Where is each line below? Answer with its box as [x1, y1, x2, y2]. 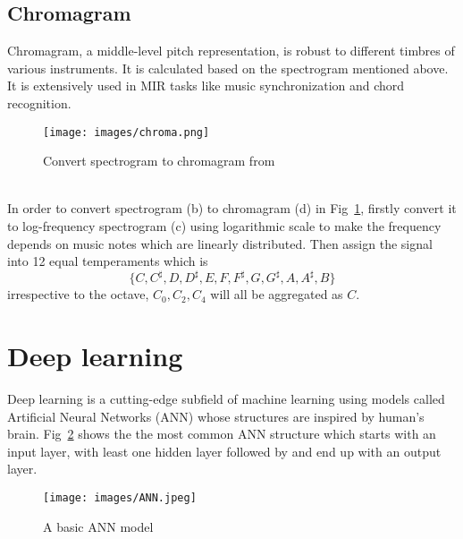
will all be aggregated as [210, 285, 343, 304]
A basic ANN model [43, 517, 154, 535]
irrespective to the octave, [7, 285, 149, 304]
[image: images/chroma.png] [43, 125, 210, 139]
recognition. [7, 93, 72, 112]
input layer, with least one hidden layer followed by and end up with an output [7, 441, 442, 460]
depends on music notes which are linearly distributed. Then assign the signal [7, 234, 433, 252]
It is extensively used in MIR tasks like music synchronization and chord [7, 76, 405, 95]
